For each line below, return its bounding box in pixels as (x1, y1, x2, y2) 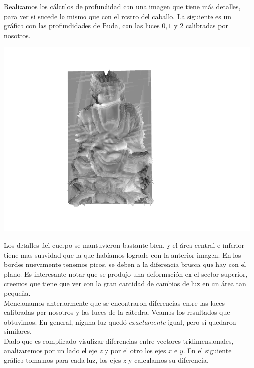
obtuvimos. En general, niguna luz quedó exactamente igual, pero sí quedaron (4, 316, 236, 327)
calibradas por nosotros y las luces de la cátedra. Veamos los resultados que (4, 307, 230, 317)
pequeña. (4, 287, 31, 298)
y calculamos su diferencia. (128, 355, 209, 365)
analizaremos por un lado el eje (4, 345, 97, 355)
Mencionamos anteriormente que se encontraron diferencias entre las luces (4, 297, 225, 307)
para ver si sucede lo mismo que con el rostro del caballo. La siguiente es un (4, 11, 232, 21)
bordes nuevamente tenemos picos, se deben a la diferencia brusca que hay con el (4, 259, 246, 269)
